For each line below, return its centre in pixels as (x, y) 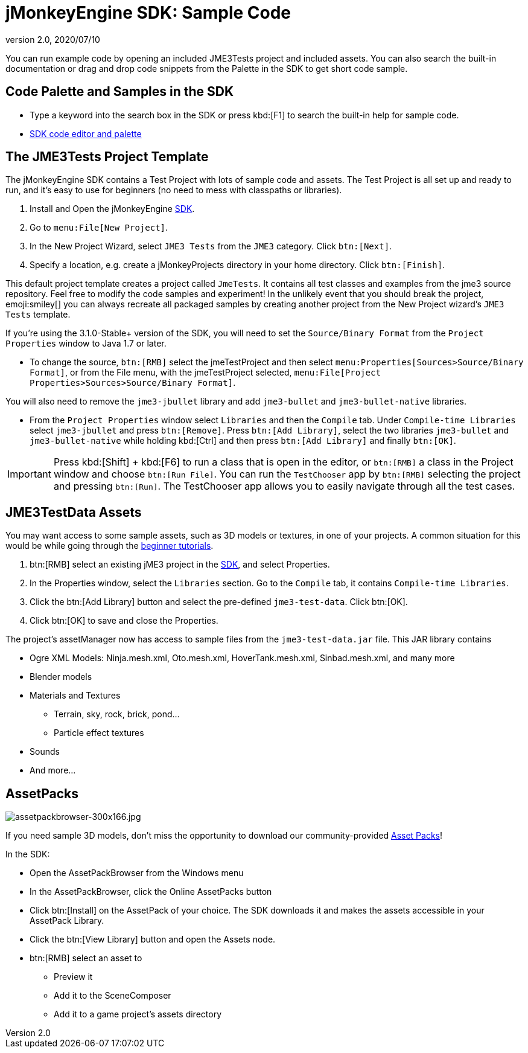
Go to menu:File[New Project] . (99, 228)
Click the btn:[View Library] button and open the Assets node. (153, 939)
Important (29, 474)
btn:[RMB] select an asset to (86, 958)
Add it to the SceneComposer (113, 996)
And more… (53, 770)
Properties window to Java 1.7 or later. (86, 344)
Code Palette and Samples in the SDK (120, 92)
